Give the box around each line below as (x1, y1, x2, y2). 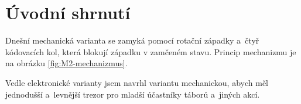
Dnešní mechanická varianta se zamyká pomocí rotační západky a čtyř (5, 34, 259, 46)
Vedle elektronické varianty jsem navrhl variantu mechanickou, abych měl (5, 76, 268, 88)
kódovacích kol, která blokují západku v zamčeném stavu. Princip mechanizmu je (5, 45, 296, 58)
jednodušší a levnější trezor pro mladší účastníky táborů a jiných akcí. (5, 88, 260, 100)
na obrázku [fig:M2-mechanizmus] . (5, 57, 128, 69)
